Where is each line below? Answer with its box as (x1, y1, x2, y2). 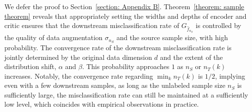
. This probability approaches (82, 61, 170, 71)
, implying (215, 70, 245, 81)
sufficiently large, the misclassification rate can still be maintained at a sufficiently (4, 89, 248, 99)
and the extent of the (160, 52, 223, 62)
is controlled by (195, 20, 241, 30)
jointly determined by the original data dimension (4, 52, 152, 62)
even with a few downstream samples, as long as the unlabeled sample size (4, 80, 225, 90)
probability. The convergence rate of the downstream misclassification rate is (4, 42, 232, 52)
